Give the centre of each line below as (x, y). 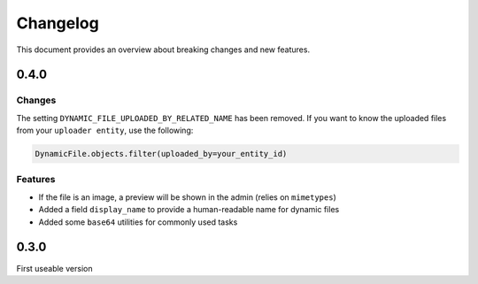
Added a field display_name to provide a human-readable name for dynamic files (189, 210)
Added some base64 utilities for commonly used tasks (138, 222)
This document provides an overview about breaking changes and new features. (163, 50)
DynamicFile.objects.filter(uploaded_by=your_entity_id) (161, 154)
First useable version (54, 268)
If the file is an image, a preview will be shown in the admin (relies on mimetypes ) (187, 197)
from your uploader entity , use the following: (105, 130)
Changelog (58, 23)
